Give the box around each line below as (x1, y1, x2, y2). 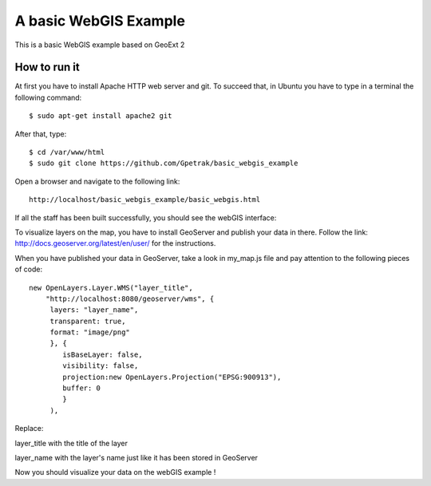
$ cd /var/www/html (29, 148, 105, 157)
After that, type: (14, 128, 67, 139)
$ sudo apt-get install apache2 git (29, 112, 172, 121)
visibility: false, (62, 362, 139, 370)
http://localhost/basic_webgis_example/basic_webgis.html (29, 196, 261, 204)
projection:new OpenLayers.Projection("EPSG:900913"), (62, 372, 282, 381)
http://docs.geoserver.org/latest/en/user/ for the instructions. (14, 239, 216, 248)
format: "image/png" (49, 328, 131, 337)
